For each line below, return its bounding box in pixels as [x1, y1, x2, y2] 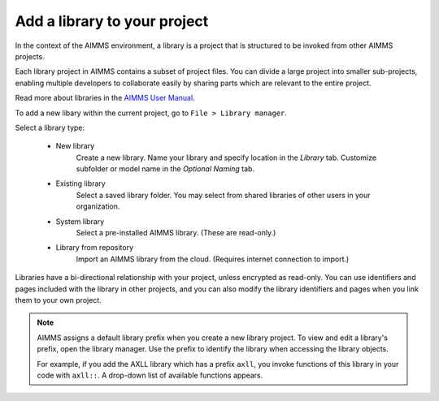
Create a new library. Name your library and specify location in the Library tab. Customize [76, 153, 377, 162]
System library [55, 216, 105, 226]
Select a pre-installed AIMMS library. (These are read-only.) [76, 228, 276, 238]
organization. [76, 201, 120, 211]
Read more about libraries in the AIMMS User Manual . [15, 93, 195, 103]
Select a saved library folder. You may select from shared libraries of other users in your [76, 190, 371, 200]
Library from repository [55, 243, 134, 252]
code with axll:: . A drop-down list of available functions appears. [37, 370, 263, 380]
